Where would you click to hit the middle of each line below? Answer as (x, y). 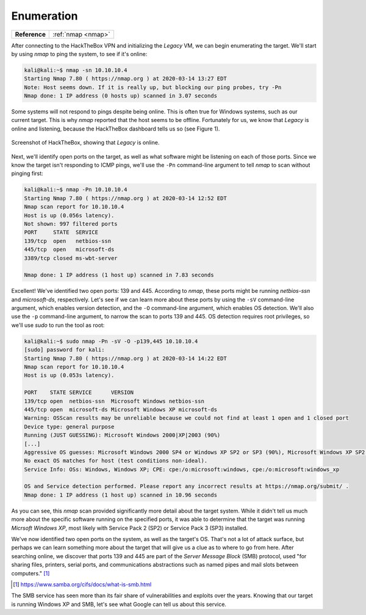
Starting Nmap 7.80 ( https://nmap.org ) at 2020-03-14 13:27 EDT (125, 79)
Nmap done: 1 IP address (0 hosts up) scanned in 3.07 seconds (121, 96)
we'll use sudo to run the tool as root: (58, 325)
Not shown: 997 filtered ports (71, 224)
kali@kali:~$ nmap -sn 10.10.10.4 (76, 70)
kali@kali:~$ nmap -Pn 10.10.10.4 (76, 190)
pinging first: (27, 173)
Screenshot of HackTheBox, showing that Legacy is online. (85, 143)
